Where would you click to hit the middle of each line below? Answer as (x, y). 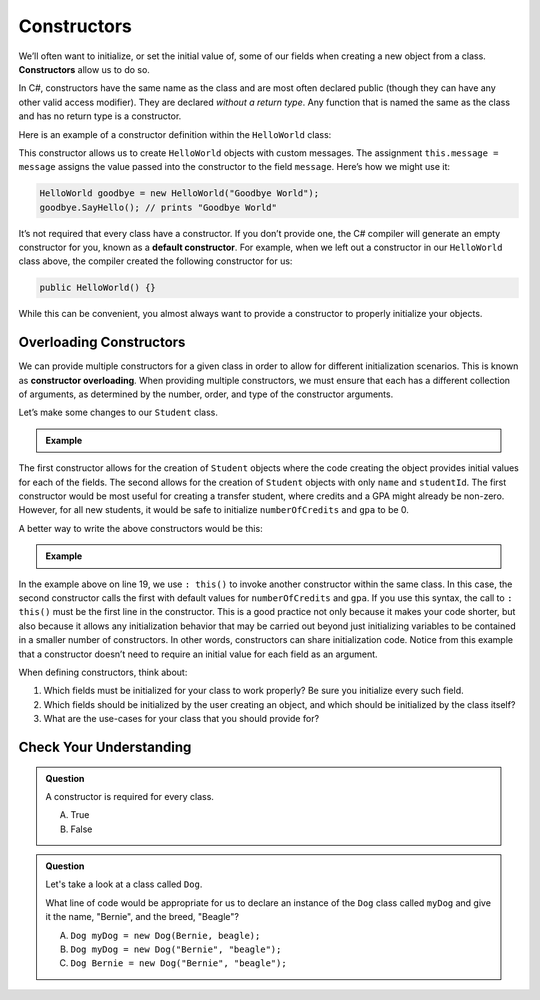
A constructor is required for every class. (130, 796)
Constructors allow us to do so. (84, 69)
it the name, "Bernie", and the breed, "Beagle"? (142, 917)
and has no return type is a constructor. (100, 116)
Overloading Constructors (102, 342)
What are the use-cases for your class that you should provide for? (181, 719)
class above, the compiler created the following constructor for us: (155, 261)
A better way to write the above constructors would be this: (141, 528)
